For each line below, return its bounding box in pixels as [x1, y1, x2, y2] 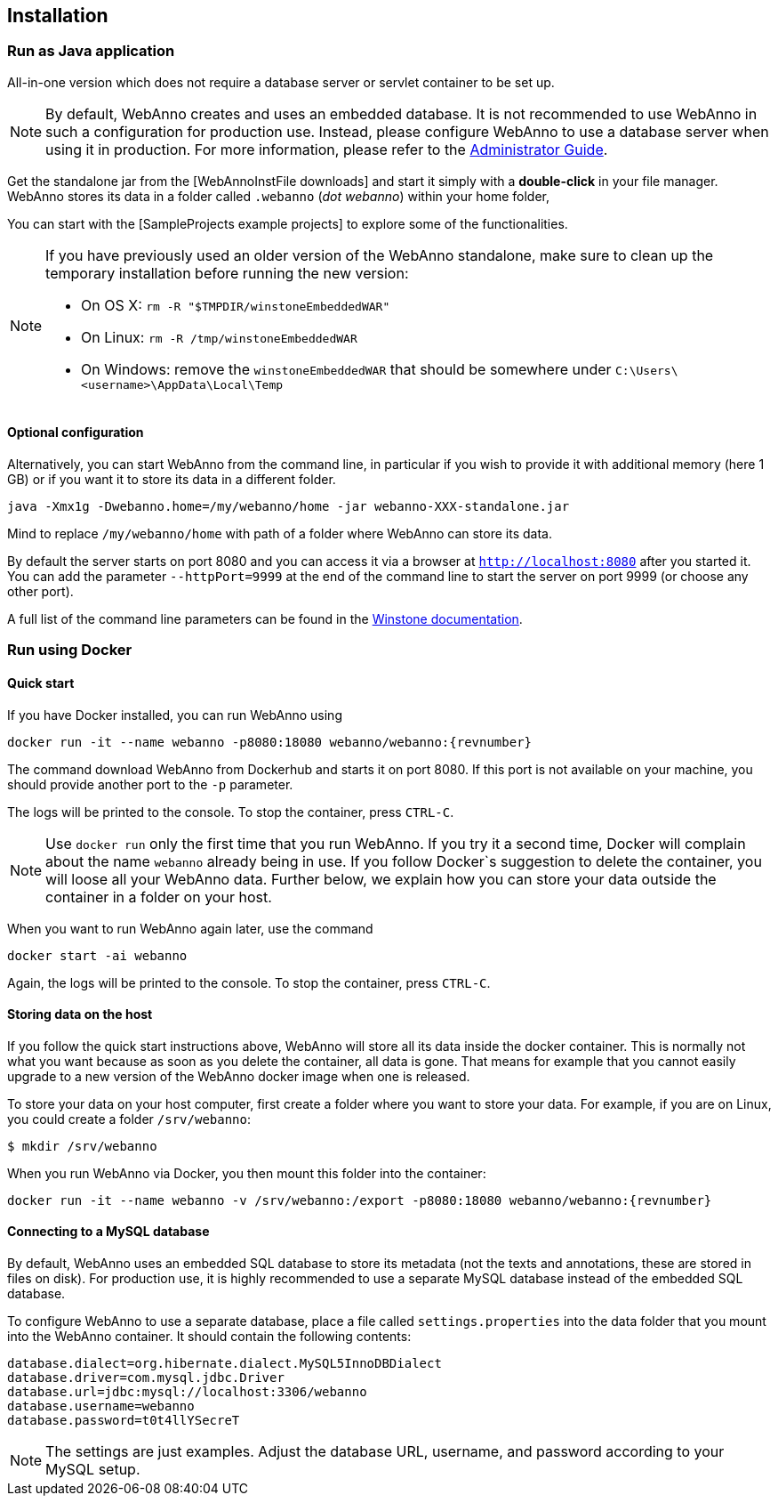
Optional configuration [7, 424, 144, 440]
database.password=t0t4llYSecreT [7, 1413, 240, 1428]
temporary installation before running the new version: [45, 263, 409, 282]
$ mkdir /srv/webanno [7, 1138, 157, 1153]
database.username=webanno [7, 1399, 195, 1414]
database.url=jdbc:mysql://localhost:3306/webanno [7, 1385, 367, 1400]
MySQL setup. [45, 1460, 140, 1479]
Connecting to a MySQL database [7, 1224, 210, 1240]
